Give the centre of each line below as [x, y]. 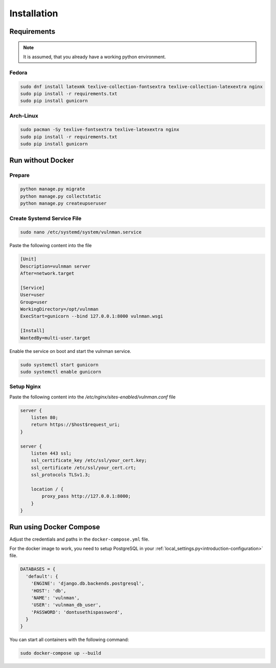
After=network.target [47, 273]
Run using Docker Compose [55, 527]
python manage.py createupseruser [63, 204]
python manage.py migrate [53, 189]
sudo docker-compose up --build [61, 653]
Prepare [20, 175]
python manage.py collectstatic [61, 196]
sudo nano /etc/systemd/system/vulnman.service [81, 232]
